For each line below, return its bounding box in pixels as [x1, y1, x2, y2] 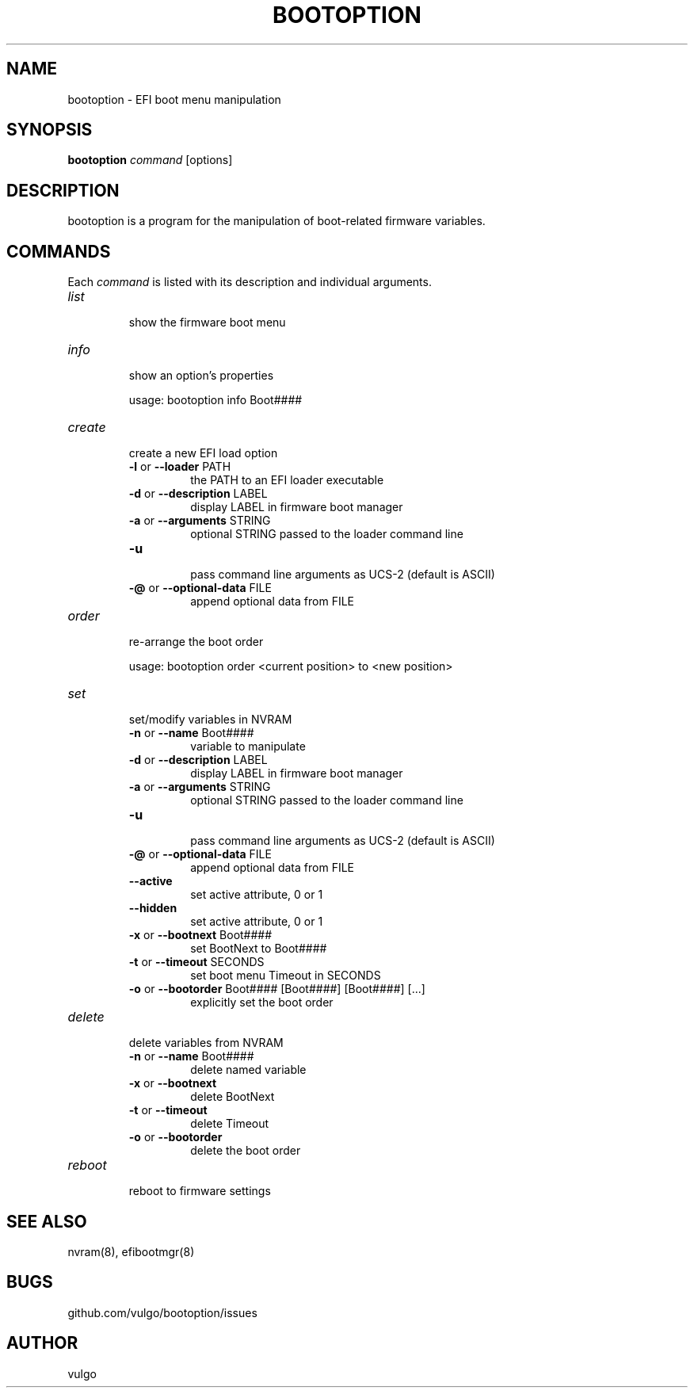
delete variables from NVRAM [128, 1036, 284, 1050]
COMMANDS [6, 241, 111, 262]
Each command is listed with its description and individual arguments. [67, 275, 432, 289]
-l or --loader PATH [128, 460, 231, 474]
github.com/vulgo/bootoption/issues [67, 1305, 257, 1320]
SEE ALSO [6, 1211, 87, 1232]
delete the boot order [190, 1144, 301, 1158]
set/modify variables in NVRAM [128, 712, 292, 727]
